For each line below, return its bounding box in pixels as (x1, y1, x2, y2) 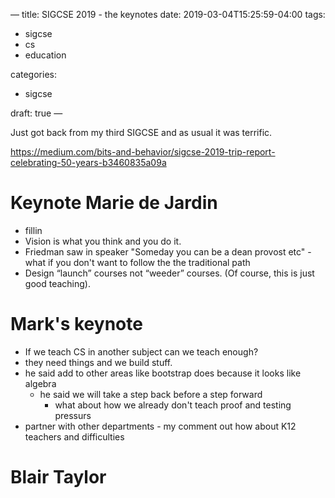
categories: (10, 69, 57, 80)
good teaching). (24, 277, 91, 289)
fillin (24, 224, 43, 236)
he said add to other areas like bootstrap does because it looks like (24, 367, 302, 379)
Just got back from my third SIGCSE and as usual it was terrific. (10, 127, 273, 138)
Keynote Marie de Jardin (10, 192, 218, 214)
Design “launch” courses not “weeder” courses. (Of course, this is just (24, 267, 315, 279)
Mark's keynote (10, 313, 143, 336)
